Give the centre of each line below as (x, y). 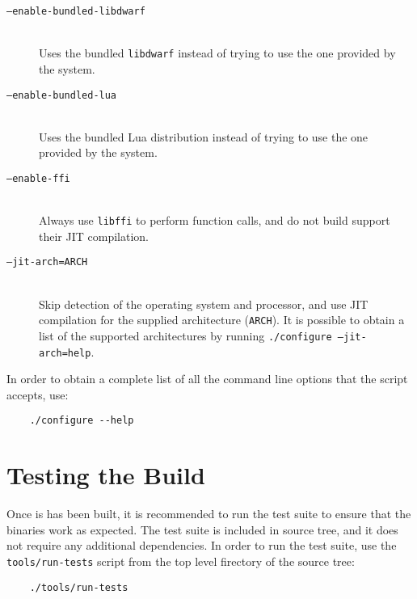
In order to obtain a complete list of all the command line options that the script (207, 379)
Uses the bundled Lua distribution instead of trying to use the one (204, 136)
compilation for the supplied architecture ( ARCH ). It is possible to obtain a (222, 320)
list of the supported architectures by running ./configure (185, 335)
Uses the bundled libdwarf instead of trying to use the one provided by (217, 53)
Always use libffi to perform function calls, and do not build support (215, 220)
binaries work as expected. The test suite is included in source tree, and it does (202, 529)
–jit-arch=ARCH (47, 262)
